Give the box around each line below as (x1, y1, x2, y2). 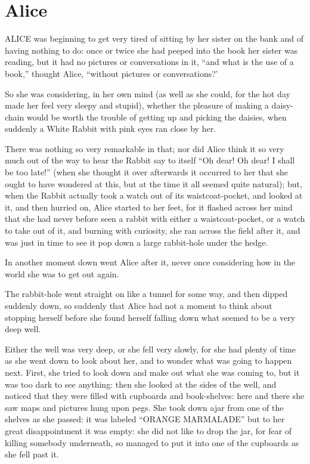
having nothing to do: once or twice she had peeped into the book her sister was (5, 44, 298, 56)
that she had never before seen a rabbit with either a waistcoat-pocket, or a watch (5, 212, 305, 225)
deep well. (5, 323, 41, 335)
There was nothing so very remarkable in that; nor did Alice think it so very (5, 142, 284, 154)
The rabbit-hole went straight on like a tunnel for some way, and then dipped (5, 287, 288, 300)
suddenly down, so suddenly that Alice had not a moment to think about (5, 299, 272, 311)
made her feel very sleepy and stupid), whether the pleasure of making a (5, 99, 269, 112)
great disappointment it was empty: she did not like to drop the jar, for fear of (5, 424, 292, 437)
